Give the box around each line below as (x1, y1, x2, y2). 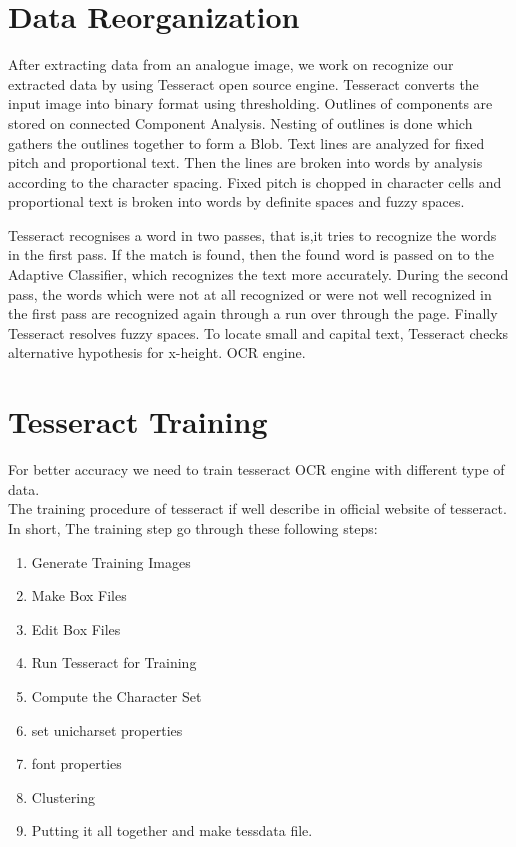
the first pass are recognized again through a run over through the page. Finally (8, 303, 498, 324)
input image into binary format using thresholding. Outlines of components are (8, 93, 493, 114)
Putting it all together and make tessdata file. (31, 820, 313, 841)
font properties (31, 753, 122, 774)
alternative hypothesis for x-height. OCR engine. (8, 342, 306, 363)
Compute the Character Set (31, 685, 202, 706)
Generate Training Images (31, 551, 191, 572)
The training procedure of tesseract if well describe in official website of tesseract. (8, 498, 507, 519)
